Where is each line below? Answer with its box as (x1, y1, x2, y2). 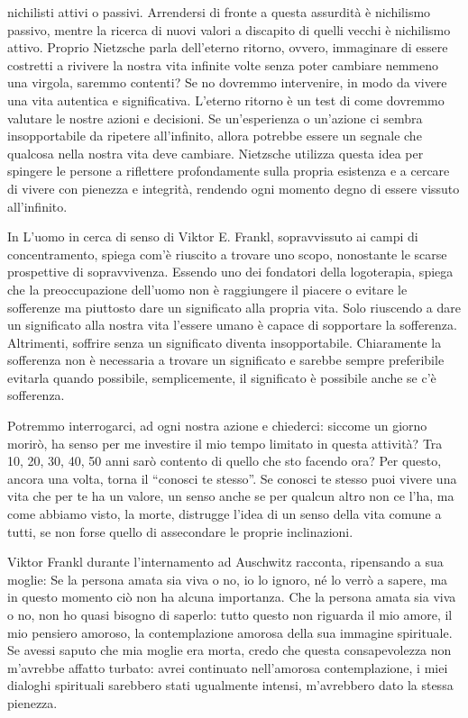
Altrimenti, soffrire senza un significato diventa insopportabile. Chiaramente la (7, 332, 442, 351)
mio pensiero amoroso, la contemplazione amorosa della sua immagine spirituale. (7, 623, 453, 641)
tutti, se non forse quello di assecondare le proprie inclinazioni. (7, 522, 353, 541)
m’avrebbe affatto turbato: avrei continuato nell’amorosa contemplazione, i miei (7, 658, 448, 677)
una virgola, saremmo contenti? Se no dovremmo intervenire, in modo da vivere (7, 73, 447, 92)
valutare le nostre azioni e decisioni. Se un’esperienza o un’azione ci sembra (7, 108, 423, 127)
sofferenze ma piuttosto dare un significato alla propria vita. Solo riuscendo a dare (7, 297, 462, 316)
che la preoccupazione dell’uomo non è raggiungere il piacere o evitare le (7, 279, 408, 298)
